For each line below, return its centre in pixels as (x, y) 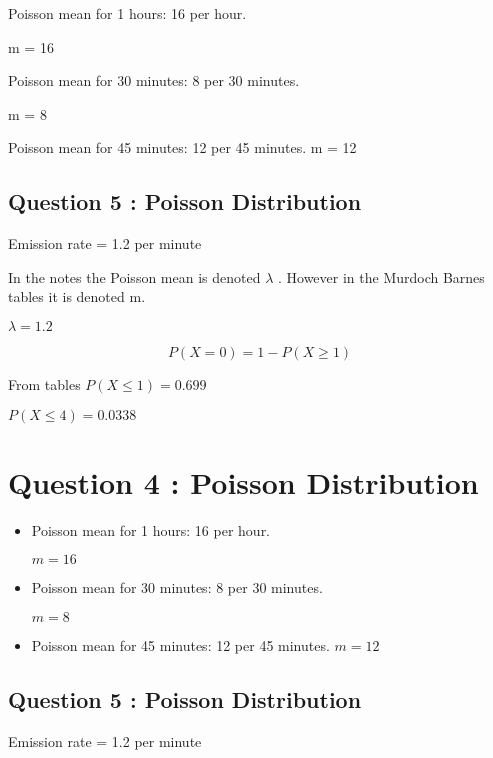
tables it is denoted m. (77, 296)
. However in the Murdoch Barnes (381, 276)
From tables (44, 383)
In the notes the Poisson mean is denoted (134, 276)
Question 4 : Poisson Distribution (243, 481)
